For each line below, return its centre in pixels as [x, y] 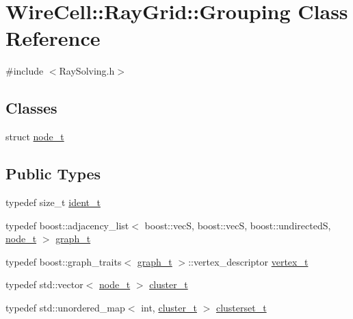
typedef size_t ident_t [53, 202]
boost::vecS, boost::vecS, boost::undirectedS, [238, 225]
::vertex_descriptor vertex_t [248, 261]
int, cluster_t [169, 307]
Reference [53, 38]
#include [25, 71]
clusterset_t [241, 307]
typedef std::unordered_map [65, 307]
